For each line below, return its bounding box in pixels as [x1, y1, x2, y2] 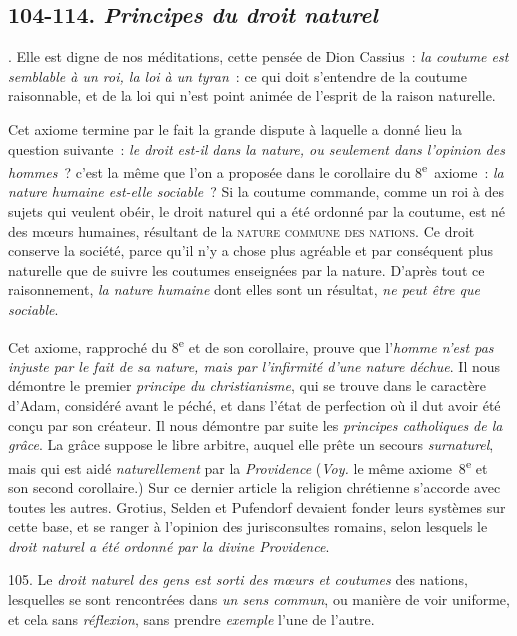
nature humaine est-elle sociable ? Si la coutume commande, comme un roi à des [8, 181, 504, 202]
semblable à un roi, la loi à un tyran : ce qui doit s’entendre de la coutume [8, 65, 467, 86]
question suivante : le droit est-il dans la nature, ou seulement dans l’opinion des [8, 138, 505, 159]
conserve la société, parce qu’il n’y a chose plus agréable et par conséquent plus [8, 240, 494, 261]
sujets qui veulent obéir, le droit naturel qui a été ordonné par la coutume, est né [8, 201, 506, 222]
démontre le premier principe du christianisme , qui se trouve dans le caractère [8, 375, 487, 396]
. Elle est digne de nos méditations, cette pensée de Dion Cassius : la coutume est [8, 46, 509, 67]
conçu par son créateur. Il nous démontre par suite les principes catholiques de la [8, 414, 503, 435]
